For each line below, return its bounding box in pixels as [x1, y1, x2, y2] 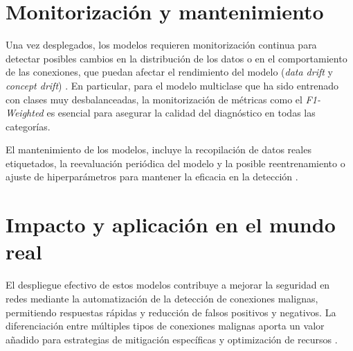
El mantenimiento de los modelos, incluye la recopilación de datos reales [6, 142, 311, 157]
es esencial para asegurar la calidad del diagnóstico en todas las [46, 105, 316, 120]
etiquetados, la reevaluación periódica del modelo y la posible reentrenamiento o [6, 155, 345, 170]
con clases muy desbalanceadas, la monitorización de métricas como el [6, 92, 302, 106]
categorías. [6, 119, 51, 133]
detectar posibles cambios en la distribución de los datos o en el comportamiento [6, 51, 347, 65]
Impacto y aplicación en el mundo [6, 210, 336, 239]
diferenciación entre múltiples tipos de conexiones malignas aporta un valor [6, 318, 325, 333]
